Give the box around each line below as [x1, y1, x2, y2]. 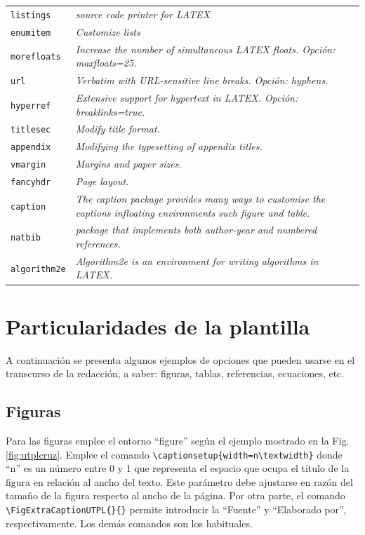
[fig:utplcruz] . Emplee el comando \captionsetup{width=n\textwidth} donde [6, 447, 343, 461]
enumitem [11, 27, 51, 38]
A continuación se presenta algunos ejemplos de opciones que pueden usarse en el [6, 352, 355, 367]
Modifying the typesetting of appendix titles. [75, 139, 263, 154]
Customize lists [75, 24, 140, 39]
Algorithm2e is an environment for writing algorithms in [75, 253, 319, 268]
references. [75, 236, 121, 250]
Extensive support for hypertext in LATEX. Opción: [75, 90, 298, 104]
